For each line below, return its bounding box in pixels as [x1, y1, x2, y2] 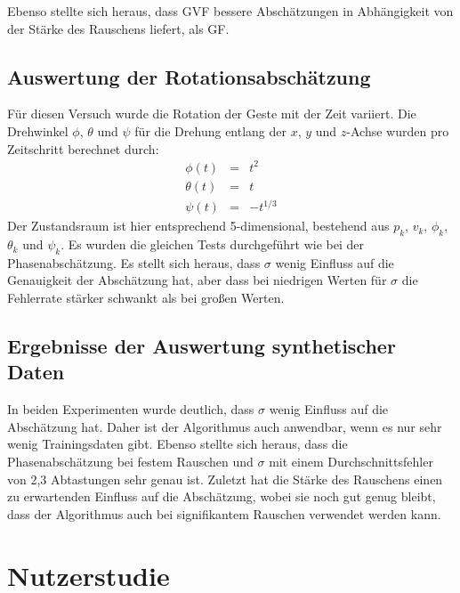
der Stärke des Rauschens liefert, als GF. [7, 19, 230, 37]
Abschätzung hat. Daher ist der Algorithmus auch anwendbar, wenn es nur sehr [7, 417, 442, 435]
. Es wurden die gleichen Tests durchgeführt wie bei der [61, 235, 365, 254]
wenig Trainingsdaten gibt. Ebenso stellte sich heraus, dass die [7, 435, 348, 453]
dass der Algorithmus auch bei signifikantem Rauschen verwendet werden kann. [7, 504, 441, 523]
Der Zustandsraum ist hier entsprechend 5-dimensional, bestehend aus [7, 216, 390, 235]
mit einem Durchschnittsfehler [269, 452, 433, 471]
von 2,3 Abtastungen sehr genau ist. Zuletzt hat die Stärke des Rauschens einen [7, 469, 443, 488]
